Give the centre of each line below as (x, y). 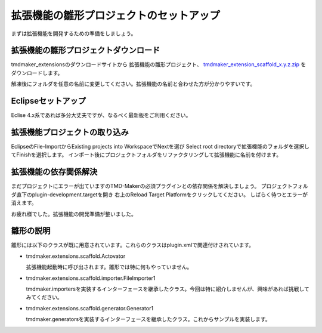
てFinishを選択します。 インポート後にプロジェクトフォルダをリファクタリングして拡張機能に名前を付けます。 (146, 155)
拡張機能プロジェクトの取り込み (70, 132)
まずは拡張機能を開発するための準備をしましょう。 (74, 33)
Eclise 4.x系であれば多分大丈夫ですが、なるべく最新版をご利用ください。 (101, 115)
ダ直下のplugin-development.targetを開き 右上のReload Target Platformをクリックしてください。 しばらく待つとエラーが (160, 195)
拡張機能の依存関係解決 (54, 172)
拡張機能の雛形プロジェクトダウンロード (86, 50)
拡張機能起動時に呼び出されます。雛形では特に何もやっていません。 (109, 267)
